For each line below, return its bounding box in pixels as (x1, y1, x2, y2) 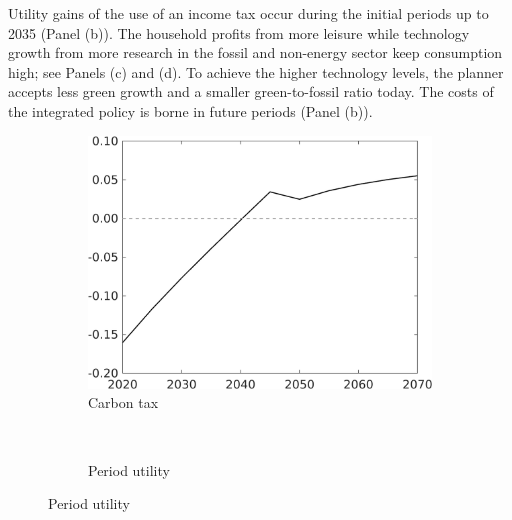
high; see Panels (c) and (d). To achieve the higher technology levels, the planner (8, 61, 504, 82)
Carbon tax (88, 392, 159, 413)
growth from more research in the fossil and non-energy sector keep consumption (8, 42, 503, 63)
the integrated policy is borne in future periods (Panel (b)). (8, 100, 373, 121)
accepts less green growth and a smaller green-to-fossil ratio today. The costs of (8, 81, 494, 102)
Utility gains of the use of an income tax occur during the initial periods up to (8, 3, 489, 23)
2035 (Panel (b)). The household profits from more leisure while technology (8, 22, 470, 43)
